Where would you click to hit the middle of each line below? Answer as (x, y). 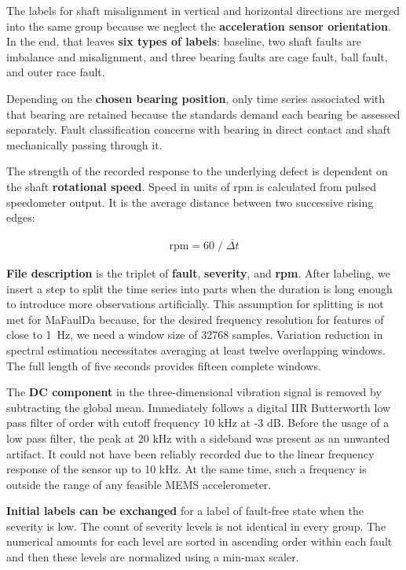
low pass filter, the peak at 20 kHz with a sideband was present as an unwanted (198, 438)
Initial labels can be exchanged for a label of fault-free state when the (185, 511)
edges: (21, 217)
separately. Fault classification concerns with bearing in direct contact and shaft (199, 129)
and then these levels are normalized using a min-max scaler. (153, 557)
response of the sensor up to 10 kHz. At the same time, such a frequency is (187, 469)
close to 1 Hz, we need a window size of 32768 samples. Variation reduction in (195, 335)
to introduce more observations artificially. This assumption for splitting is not (195, 304)
